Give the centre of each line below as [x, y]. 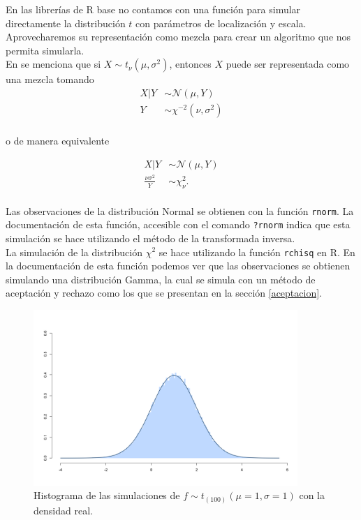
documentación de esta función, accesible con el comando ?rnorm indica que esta [178, 224]
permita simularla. [45, 50]
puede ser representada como [288, 64]
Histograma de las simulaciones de [107, 495]
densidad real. [63, 510]
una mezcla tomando [50, 79]
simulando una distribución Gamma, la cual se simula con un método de [161, 279]
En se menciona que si [53, 64]
